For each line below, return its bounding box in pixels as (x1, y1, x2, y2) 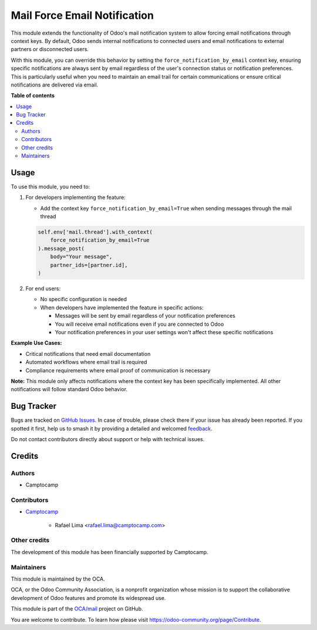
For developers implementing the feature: (25, 194, 126, 201)
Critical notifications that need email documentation (25, 350, 151, 357)
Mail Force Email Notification (11, 9, 154, 22)
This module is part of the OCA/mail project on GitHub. (11, 605, 143, 612)
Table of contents (11, 92, 55, 99)
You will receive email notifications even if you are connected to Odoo (55, 321, 224, 328)
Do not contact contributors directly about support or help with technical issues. (11, 436, 205, 442)
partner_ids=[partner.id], (50, 262, 129, 268)
